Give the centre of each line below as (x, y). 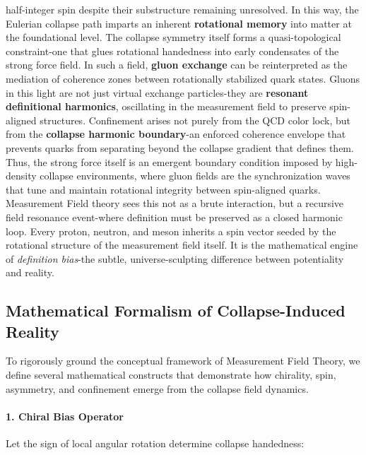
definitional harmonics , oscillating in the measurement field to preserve (166, 106)
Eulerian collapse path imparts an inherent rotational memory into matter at (179, 23)
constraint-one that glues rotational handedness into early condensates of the (172, 51)
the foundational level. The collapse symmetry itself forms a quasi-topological (173, 37)
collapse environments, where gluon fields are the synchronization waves (195, 176)
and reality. (30, 272)
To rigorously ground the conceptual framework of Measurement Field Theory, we (183, 361)
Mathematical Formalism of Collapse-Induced (176, 311)
